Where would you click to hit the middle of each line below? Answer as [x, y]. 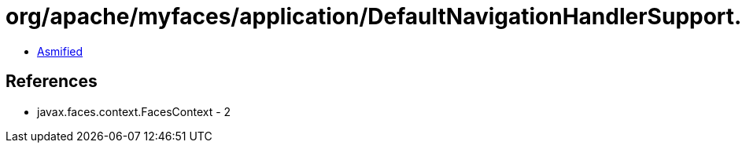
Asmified [60, 51]
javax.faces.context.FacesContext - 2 [134, 111]
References [52, 82]
